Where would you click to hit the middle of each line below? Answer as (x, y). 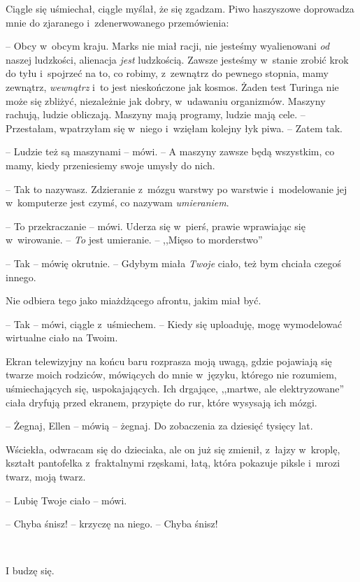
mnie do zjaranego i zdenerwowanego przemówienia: (117, 22)
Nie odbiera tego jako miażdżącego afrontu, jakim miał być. (134, 300)
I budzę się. (30, 570)
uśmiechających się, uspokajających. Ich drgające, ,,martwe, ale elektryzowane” (175, 389)
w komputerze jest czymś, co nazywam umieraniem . (117, 203)
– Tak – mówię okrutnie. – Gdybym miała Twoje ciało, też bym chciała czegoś (174, 263)
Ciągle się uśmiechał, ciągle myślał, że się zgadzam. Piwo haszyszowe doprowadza (180, 8)
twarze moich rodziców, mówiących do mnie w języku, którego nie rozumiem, (171, 375)
